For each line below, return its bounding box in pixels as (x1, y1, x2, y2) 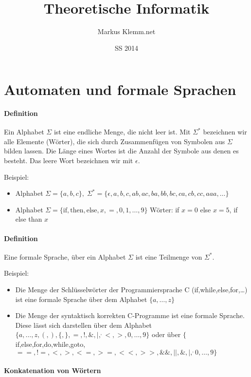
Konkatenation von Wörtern (4, 365, 101, 376)
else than (15, 214, 42, 224)
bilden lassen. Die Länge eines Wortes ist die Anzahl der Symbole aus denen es (4, 146, 239, 156)
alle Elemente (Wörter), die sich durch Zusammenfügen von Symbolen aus (4, 136, 225, 146)
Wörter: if (150, 204, 179, 214)
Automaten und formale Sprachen (4, 79, 236, 99)
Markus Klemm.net (97, 26, 156, 37)
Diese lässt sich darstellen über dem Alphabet (15, 320, 152, 330)
